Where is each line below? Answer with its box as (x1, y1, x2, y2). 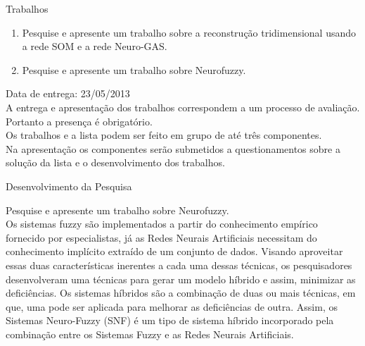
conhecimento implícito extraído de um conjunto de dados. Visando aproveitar (6, 244, 343, 259)
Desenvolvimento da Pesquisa (6, 178, 132, 193)
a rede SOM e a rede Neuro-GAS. (22, 39, 167, 54)
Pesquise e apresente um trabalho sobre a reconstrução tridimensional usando (22, 25, 357, 39)
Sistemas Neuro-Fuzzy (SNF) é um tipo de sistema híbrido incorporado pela (6, 313, 334, 328)
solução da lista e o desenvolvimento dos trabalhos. (6, 155, 225, 170)
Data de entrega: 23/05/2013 (6, 86, 130, 101)
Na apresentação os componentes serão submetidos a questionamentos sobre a (6, 141, 340, 156)
